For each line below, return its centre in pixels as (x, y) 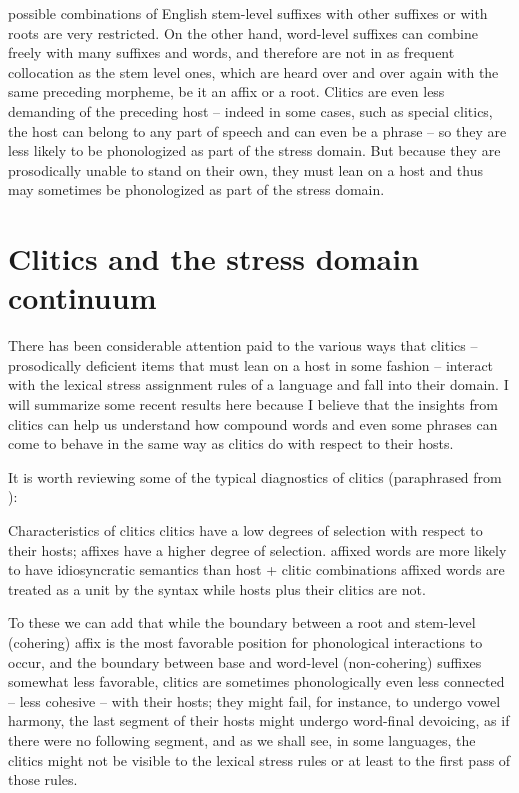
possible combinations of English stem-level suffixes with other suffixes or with (248, 13)
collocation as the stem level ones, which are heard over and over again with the (253, 71)
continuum (82, 297)
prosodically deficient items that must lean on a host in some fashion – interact (251, 364)
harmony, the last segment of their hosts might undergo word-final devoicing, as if (259, 720)
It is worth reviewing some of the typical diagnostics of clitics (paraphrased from (255, 476)
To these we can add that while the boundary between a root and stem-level (242, 622)
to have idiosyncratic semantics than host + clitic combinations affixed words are (256, 569)
